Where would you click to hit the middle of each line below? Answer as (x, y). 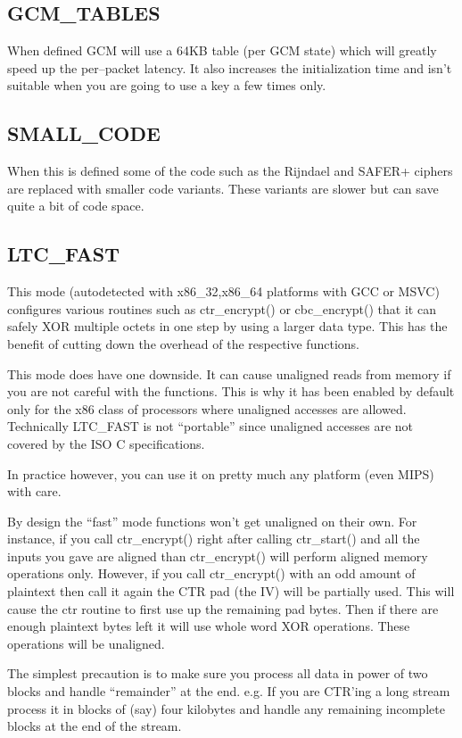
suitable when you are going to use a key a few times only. (167, 85)
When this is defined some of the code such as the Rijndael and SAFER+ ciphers (230, 171)
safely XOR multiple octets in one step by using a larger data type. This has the (227, 326)
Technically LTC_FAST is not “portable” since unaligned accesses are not (210, 426)
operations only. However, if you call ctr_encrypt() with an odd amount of (211, 573)
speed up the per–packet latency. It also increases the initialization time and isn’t (230, 67)
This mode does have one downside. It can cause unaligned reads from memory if (229, 373)
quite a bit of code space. (76, 206)
